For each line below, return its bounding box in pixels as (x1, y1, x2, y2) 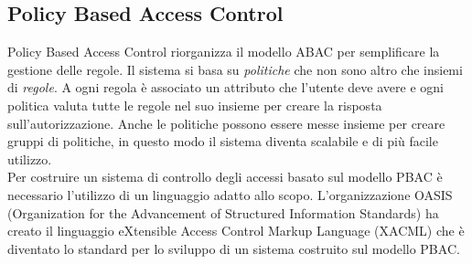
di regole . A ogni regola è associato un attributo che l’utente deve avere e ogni (7, 78, 444, 97)
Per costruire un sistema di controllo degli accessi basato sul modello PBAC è (7, 167, 443, 186)
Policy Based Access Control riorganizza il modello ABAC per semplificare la (7, 42, 440, 61)
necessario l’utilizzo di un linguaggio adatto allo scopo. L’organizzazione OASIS (7, 185, 453, 204)
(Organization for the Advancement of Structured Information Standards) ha (7, 203, 439, 222)
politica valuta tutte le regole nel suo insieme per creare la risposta (7, 95, 382, 114)
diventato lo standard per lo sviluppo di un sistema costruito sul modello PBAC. (7, 238, 460, 258)
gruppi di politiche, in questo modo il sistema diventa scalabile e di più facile (7, 132, 438, 151)
